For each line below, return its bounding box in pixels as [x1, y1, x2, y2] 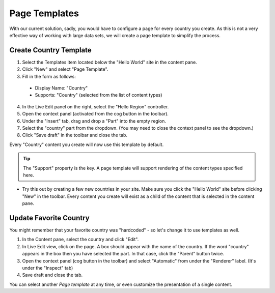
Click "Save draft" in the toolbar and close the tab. [22, 132, 127, 138]
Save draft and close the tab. [22, 272, 83, 278]
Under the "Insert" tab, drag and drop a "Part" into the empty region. [22, 118, 167, 124]
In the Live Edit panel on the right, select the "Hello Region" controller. [22, 103, 169, 109]
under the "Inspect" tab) [22, 265, 73, 271]
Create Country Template [9, 46, 92, 54]
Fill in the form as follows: [22, 73, 76, 79]
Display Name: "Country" [35, 85, 88, 91]
